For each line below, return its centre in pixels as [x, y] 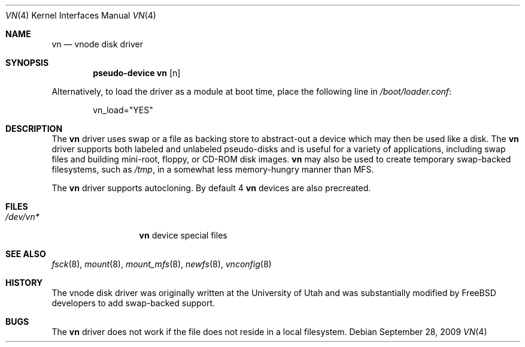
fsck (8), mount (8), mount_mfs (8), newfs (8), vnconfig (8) [162, 264]
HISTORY [24, 283]
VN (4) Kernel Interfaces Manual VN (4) [81, 15]
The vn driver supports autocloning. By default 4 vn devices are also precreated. [211, 188]
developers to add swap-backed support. [133, 303]
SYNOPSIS [27, 63]
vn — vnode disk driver [97, 44]
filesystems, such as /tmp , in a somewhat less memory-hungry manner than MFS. [213, 169]
